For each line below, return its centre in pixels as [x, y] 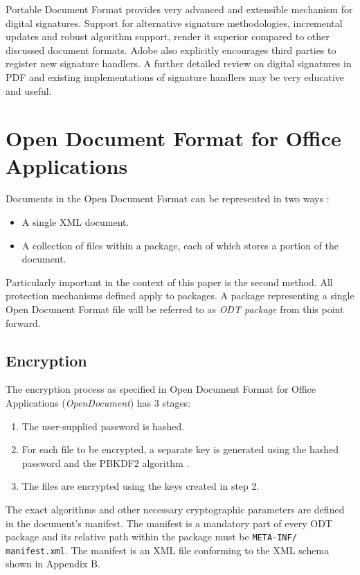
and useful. [29, 90]
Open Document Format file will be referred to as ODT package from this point [175, 309]
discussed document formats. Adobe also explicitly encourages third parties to [171, 50]
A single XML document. [75, 222]
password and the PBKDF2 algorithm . [106, 462]
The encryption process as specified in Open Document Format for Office [161, 389]
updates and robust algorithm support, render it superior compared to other [168, 36]
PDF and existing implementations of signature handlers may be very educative [175, 77]
